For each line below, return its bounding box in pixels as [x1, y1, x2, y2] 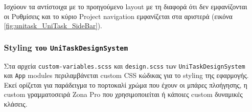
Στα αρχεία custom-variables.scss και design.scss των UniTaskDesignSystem [4, 60, 245, 71]
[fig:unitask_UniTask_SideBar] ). [4, 20, 102, 31]
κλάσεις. [4, 99, 27, 109]
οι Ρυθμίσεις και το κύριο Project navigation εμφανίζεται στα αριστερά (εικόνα [4, 11, 233, 21]
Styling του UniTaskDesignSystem [4, 41, 128, 53]
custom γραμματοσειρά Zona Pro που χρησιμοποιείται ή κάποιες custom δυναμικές [4, 89, 243, 99]
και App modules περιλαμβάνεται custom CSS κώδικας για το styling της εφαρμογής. [4, 70, 249, 80]
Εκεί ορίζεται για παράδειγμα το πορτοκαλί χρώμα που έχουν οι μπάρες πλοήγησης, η [4, 79, 248, 90]
